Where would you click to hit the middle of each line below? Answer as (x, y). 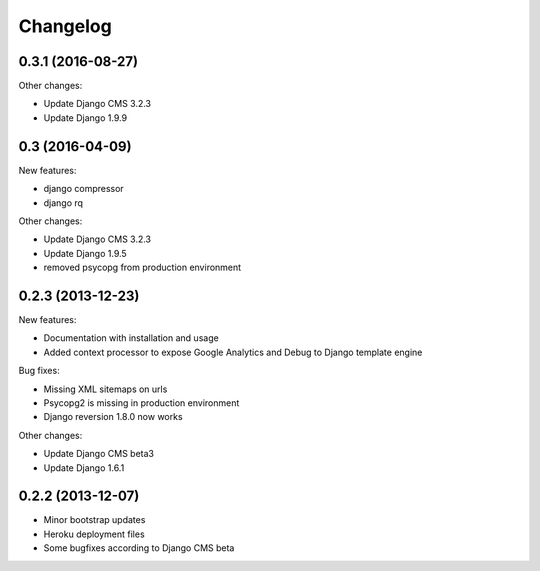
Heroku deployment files (94, 534)
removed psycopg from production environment (142, 267)
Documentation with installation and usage (131, 338)
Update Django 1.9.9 (85, 117)
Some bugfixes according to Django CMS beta (139, 548)
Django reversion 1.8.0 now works (113, 417)
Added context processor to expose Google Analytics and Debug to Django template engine (233, 352)
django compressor (83, 189)
